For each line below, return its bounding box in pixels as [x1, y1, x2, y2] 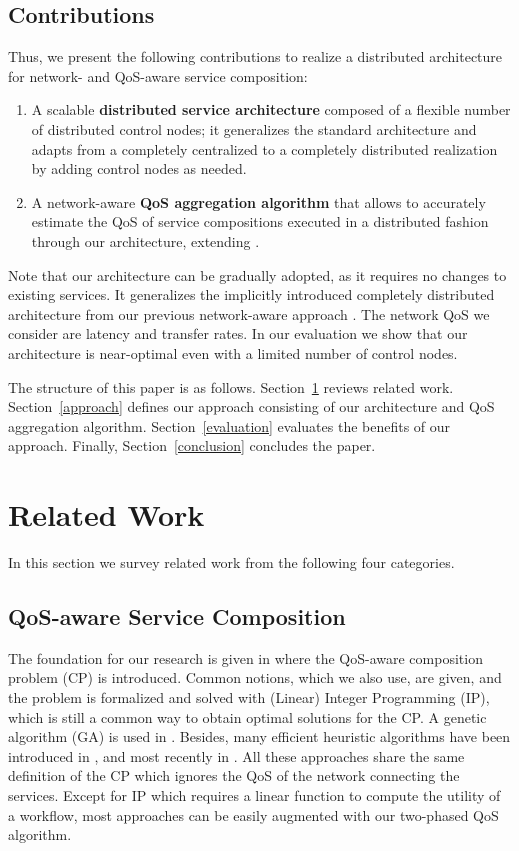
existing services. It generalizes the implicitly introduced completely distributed [8, 284, 495, 305]
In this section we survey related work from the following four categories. [8, 552, 455, 573]
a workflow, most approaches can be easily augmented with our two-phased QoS [8, 804, 499, 825]
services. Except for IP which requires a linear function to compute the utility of [8, 784, 501, 805]
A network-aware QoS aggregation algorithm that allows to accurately [31, 191, 486, 212]
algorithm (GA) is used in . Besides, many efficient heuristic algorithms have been [8, 726, 511, 747]
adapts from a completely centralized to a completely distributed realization [31, 138, 498, 159]
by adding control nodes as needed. [31, 158, 247, 179]
